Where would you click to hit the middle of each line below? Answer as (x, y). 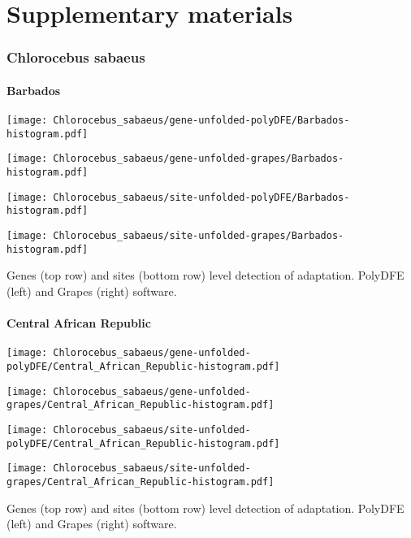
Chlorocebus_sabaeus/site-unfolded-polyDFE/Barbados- (201, 197)
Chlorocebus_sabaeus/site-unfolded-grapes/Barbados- (199, 235)
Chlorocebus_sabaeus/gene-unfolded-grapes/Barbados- (199, 159)
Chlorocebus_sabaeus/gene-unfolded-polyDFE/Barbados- (201, 121)
